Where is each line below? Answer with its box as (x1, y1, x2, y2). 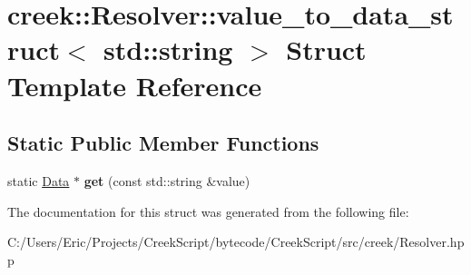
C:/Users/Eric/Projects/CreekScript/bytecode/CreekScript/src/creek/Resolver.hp (7, 232, 465, 251)
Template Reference (7, 66, 262, 103)
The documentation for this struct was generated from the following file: (7, 201, 409, 221)
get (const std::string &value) (83, 171, 250, 190)
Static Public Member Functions (7, 129, 319, 157)
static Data (7, 171, 70, 190)
